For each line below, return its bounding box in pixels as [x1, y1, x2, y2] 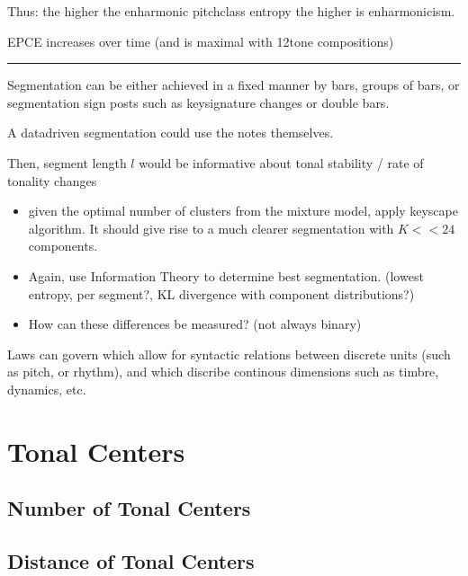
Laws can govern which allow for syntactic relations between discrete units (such [7, 344, 451, 363]
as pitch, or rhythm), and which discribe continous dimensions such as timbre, [7, 362, 439, 381]
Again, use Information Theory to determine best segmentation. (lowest [28, 266, 424, 285]
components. [28, 236, 98, 255]
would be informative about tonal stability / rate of [139, 153, 424, 172]
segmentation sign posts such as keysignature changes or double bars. [7, 93, 390, 111]
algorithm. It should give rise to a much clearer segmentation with [28, 218, 394, 237]
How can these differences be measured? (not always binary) [28, 315, 362, 333]
